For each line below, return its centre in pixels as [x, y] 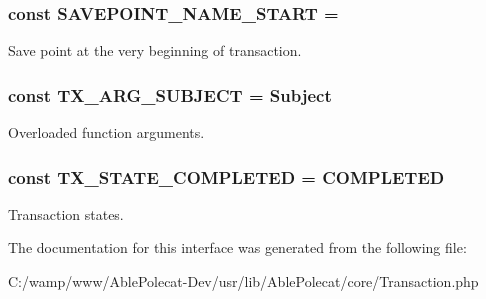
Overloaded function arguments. [106, 132]
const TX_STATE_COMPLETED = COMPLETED [226, 176]
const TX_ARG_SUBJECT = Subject [170, 94]
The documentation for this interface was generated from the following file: [237, 247]
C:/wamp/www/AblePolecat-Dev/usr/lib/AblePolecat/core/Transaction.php [243, 281]
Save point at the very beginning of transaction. [155, 50]
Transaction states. [66, 213]
